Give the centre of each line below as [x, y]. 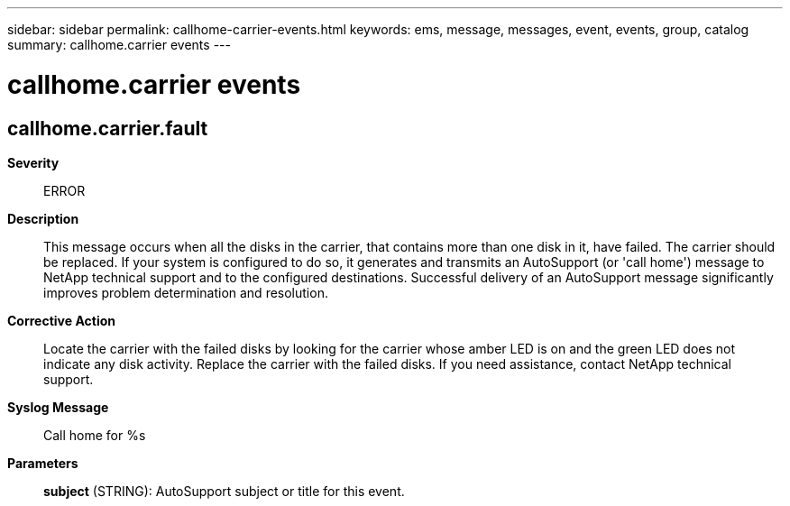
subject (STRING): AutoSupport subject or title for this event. [224, 491]
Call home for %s [95, 435]
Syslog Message [58, 407]
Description [43, 218]
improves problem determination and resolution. [186, 292]
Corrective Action [61, 320]
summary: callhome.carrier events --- [119, 45]
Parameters [43, 463]
